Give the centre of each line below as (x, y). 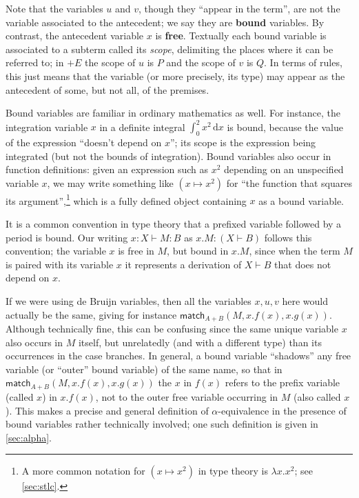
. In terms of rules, (303, 62)
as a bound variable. (301, 200)
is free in (136, 251)
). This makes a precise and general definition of (107, 410)
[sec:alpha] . (29, 437)
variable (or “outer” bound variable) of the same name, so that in (144, 369)
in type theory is (233, 471)
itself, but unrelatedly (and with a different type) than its (200, 342)
